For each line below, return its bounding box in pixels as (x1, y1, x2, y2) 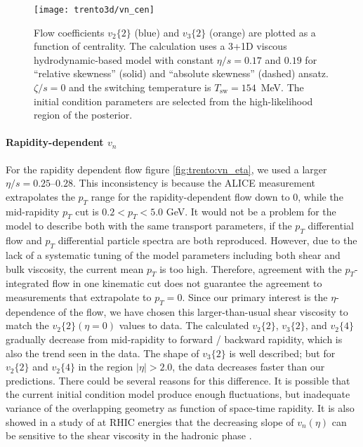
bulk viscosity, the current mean (6, 261, 144, 276)
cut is (75, 204, 99, 218)
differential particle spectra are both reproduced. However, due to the (58, 233, 357, 248)
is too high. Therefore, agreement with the (159, 261, 342, 276)
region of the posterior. (34, 107, 133, 122)
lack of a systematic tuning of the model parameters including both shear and (6, 247, 341, 262)
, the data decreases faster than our (172, 359, 325, 374)
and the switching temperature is (69, 80, 211, 95)
